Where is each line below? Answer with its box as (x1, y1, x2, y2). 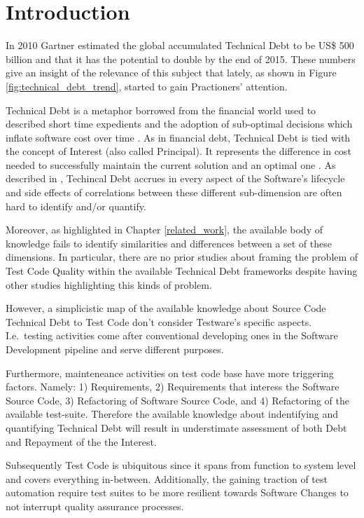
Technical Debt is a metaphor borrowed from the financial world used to (6, 102, 316, 117)
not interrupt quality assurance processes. (6, 498, 184, 513)
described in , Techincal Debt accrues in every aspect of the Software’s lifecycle (6, 171, 345, 186)
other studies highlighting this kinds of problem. (6, 277, 212, 292)
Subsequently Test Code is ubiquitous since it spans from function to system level (6, 458, 356, 472)
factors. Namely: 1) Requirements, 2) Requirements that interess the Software (6, 379, 339, 394)
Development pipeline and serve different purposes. (6, 342, 224, 356)
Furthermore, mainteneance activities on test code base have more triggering (6, 365, 334, 380)
